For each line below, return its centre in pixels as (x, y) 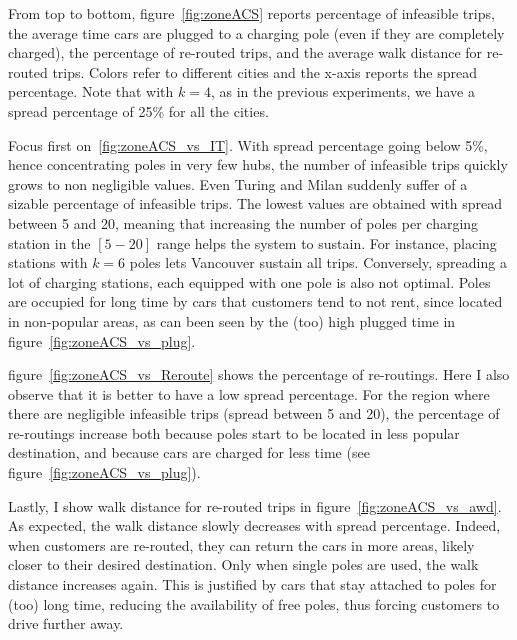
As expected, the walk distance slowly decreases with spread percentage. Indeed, (254, 525)
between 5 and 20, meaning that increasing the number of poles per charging (243, 222)
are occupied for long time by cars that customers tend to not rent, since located (255, 301)
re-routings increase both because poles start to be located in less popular (234, 432)
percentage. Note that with (91, 91)
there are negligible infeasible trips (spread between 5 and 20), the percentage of (254, 413)
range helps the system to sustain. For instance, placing (326, 242)
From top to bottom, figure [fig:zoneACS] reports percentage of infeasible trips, (251, 13)
